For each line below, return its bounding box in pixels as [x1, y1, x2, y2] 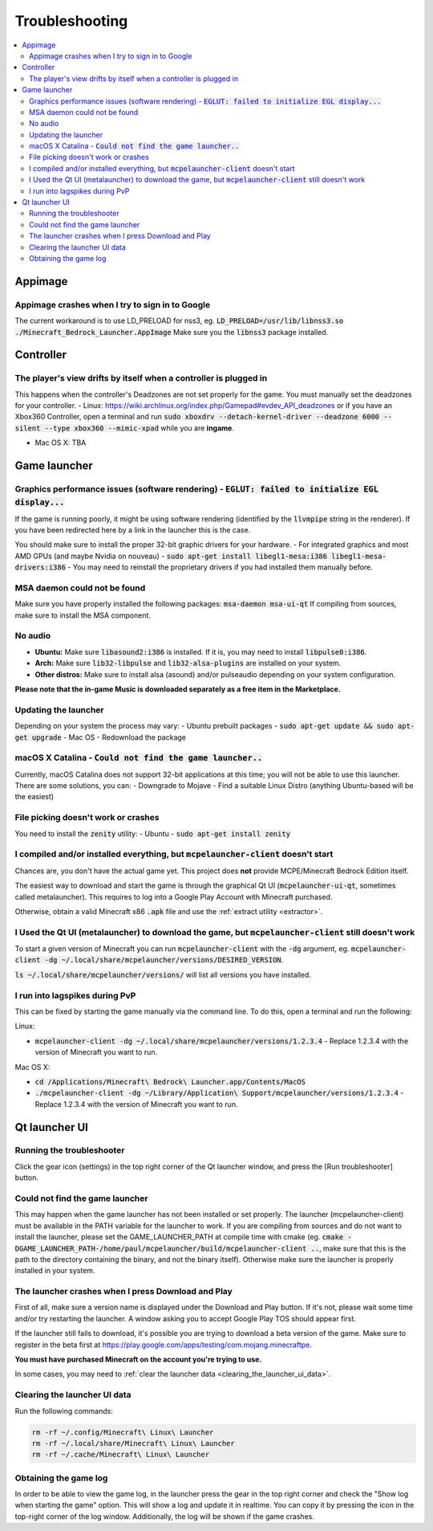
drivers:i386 [14, 563, 67, 572]
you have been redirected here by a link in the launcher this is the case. [14, 525, 251, 534]
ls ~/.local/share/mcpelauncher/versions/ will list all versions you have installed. [14, 970, 312, 979]
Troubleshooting [14, 12, 128, 30]
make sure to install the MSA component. [14, 610, 152, 620]
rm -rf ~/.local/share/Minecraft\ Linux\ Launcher [31, 1439, 236, 1447]
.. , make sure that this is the [310, 1243, 407, 1253]
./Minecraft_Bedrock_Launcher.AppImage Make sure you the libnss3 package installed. [14, 327, 329, 337]
